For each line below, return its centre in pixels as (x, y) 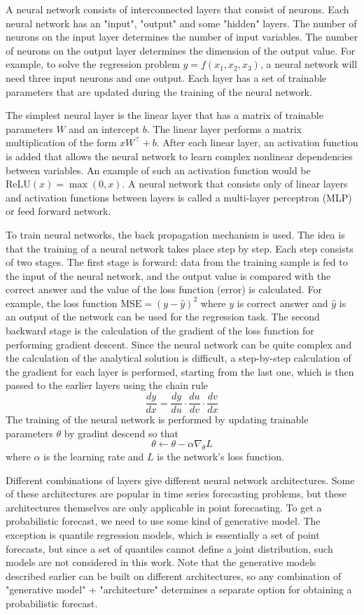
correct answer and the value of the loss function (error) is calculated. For (164, 289)
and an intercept (104, 128)
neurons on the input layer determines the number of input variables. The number (182, 37)
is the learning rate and (94, 457)
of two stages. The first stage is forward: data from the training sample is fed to (177, 262)
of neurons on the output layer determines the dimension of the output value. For (181, 50)
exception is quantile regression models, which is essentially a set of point (163, 535)
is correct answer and (282, 303)
